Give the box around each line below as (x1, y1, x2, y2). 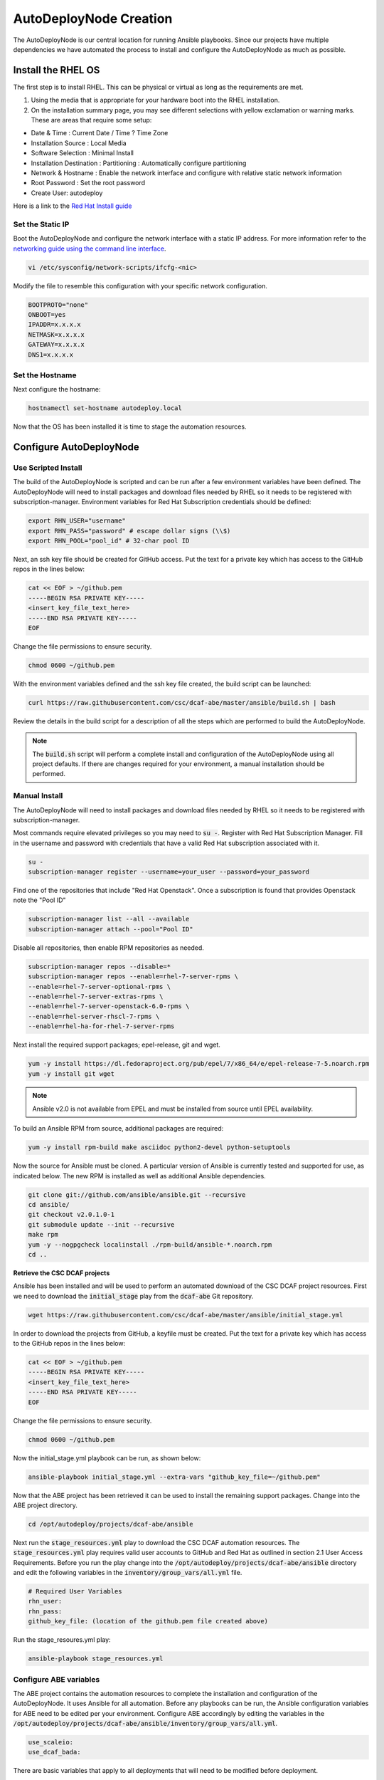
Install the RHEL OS (13, 64, 100, 76)
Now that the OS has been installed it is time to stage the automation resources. (13, 422, 247, 431)
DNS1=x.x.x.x (28, 350, 74, 359)
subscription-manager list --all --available (28, 915, 190, 923)
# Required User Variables (28, 1588, 122, 1596)
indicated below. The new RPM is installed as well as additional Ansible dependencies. (13, 1171, 266, 1180)
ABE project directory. (13, 1501, 78, 1509)
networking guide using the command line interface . (13, 244, 166, 253)
